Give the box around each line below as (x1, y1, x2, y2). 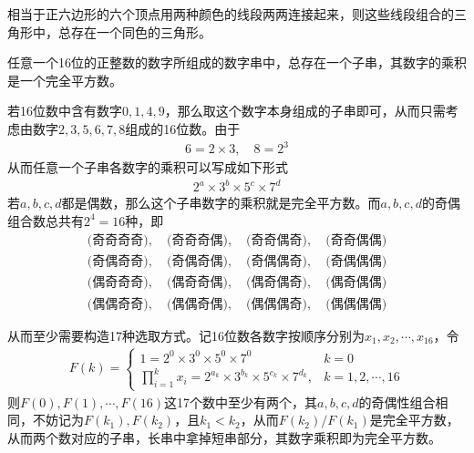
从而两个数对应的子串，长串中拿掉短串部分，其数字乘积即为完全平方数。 (7, 427, 441, 447)
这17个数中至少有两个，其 (164, 392, 318, 411)
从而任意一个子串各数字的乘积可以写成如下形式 (7, 158, 288, 177)
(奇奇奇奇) (87, 234, 149, 248)
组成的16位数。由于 (125, 118, 241, 138)
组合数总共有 (7, 211, 84, 230)
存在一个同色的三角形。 (70, 22, 211, 41)
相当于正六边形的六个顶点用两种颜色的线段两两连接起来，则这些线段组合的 (7, 5, 454, 23)
